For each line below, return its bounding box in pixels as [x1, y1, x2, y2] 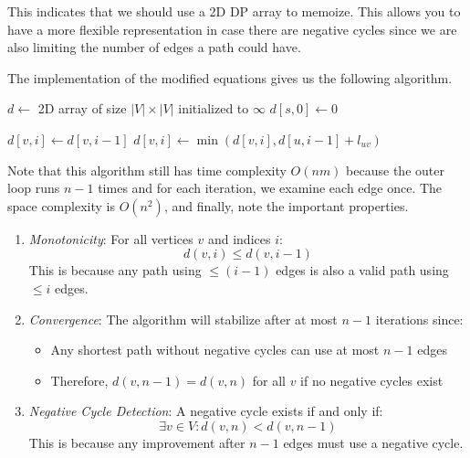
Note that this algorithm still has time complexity [7, 160, 287, 179]
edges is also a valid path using [276, 261, 449, 280]
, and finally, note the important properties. [163, 196, 409, 215]
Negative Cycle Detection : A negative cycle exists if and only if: [28, 401, 383, 421]
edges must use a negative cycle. [283, 432, 464, 452]
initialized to [178, 99, 249, 118]
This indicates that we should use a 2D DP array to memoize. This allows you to [7, 2, 461, 20]
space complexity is [7, 196, 115, 215]
